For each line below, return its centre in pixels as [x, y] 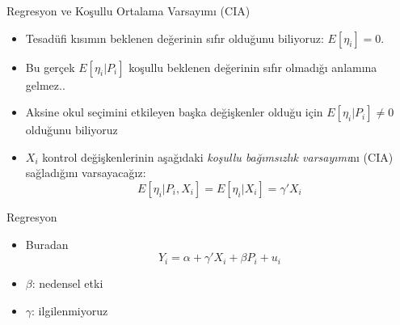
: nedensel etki [67, 283]
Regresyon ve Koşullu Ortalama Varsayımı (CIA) [128, 11]
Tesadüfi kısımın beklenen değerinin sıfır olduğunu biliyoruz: [175, 38]
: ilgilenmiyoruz [70, 310]
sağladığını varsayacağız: [86, 173]
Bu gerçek [50, 67]
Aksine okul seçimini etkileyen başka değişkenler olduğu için [174, 112]
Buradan [47, 244]
